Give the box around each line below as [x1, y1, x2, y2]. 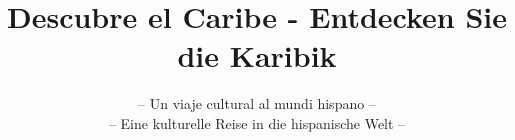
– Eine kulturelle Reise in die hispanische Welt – [108, 112, 406, 133]
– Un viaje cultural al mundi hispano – [138, 93, 376, 114]
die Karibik [177, 35, 337, 76]
